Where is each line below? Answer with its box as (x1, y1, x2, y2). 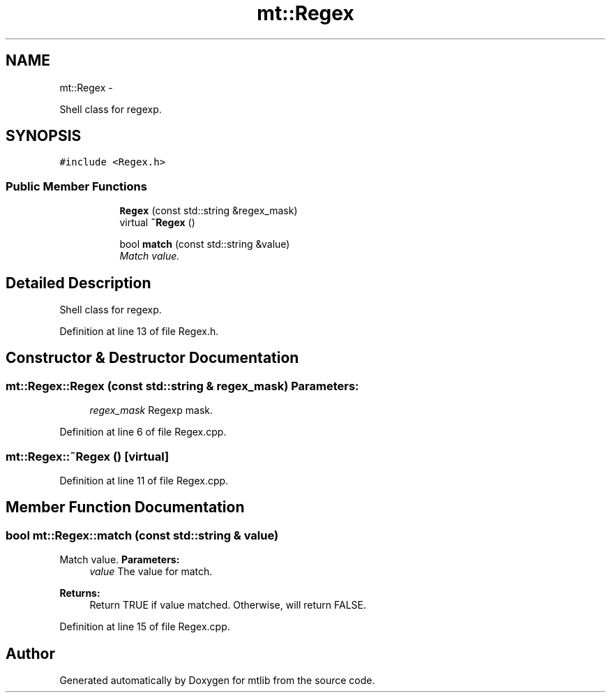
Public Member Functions (6, 179, 147, 193)
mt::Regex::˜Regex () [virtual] (6, 449, 169, 463)
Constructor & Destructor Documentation (6, 349, 299, 367)
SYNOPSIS (6, 127, 82, 145)
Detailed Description (6, 274, 151, 292)
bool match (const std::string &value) (119, 238, 290, 251)
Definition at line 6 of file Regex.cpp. (59, 426, 227, 438)
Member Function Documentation (6, 498, 245, 517)
